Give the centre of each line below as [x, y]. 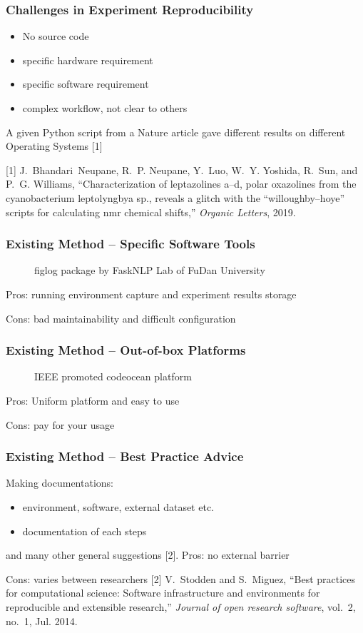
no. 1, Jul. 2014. [42, 621]
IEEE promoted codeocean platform [113, 376]
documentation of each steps [85, 531]
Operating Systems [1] [54, 146]
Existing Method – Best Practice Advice [125, 456]
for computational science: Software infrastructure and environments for [163, 593]
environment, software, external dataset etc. [118, 506]
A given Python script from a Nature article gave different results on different [176, 132]
